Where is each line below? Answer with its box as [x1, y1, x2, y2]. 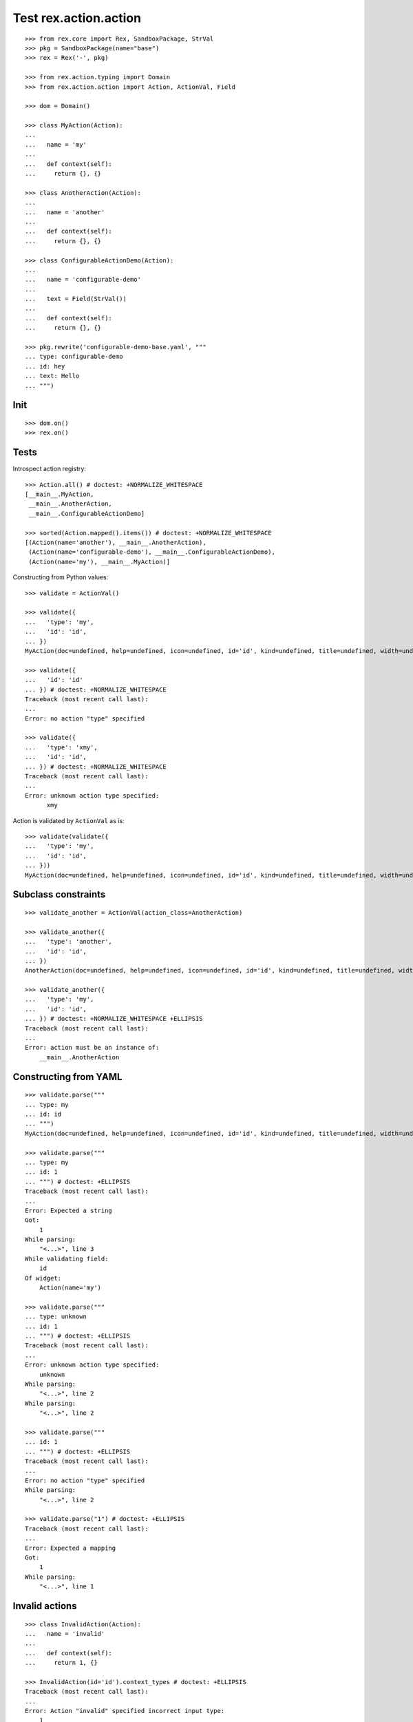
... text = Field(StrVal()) [25, 295, 127, 303]
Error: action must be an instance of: [25, 1044, 160, 1052]
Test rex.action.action [12, 10, 141, 25]
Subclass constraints [12, 889, 106, 900]
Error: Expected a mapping [25, 1544, 116, 1552]
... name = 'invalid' [25, 1630, 105, 1637]
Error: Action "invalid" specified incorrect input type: [25, 1707, 225, 1715]
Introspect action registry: [12, 465, 86, 473]
